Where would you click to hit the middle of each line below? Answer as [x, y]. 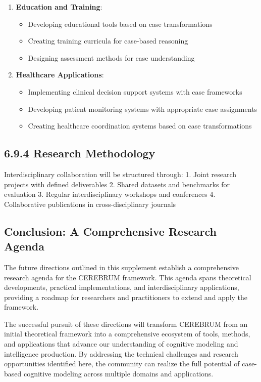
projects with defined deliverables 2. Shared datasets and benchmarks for [117, 184]
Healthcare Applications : [60, 75]
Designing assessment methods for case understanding [111, 57]
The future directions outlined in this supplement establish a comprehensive [121, 267]
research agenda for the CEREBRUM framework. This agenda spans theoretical [128, 277]
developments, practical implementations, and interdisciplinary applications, [122, 287]
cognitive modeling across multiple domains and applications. [118, 373]
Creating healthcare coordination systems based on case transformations [140, 126]
